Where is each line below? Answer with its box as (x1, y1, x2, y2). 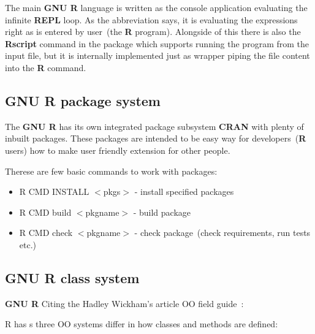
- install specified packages (134, 185, 234, 198)
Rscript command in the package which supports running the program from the (5, 37, 309, 50)
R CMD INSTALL (19, 185, 89, 198)
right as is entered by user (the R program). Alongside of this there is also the (5, 25, 301, 38)
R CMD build (19, 205, 72, 218)
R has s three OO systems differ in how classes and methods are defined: (5, 317, 278, 330)
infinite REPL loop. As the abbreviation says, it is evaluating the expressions (5, 13, 298, 26)
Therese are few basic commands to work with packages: (5, 164, 218, 177)
